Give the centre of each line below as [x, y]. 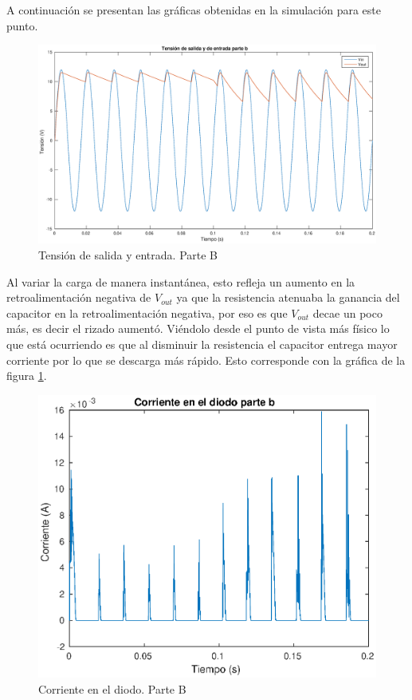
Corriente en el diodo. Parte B [112, 689]
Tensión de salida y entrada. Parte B [128, 255]
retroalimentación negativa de [79, 297]
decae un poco [347, 312]
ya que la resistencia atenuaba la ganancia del [288, 297]
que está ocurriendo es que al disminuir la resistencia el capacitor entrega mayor [202, 344]
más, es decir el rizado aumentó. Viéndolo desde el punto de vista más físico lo [198, 328]
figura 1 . [27, 376]
